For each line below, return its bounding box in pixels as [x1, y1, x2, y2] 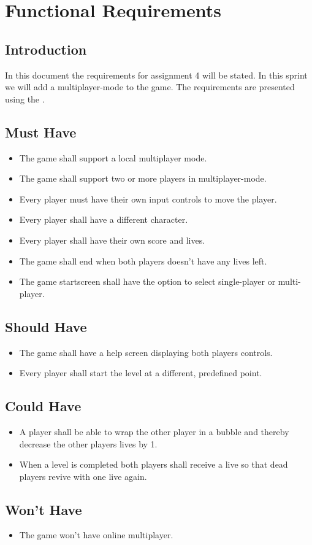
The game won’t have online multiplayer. [19, 528, 173, 541]
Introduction [5, 39, 87, 58]
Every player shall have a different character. [19, 213, 188, 226]
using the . [5, 92, 45, 105]
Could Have [5, 396, 82, 416]
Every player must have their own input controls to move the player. [19, 192, 277, 205]
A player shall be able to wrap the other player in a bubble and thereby [19, 425, 289, 438]
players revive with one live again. [19, 470, 147, 482]
